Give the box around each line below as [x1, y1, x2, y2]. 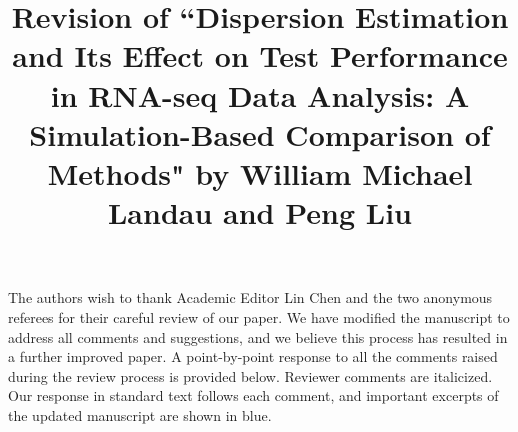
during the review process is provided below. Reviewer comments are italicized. [8, 365, 493, 386]
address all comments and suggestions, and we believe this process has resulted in [8, 326, 508, 347]
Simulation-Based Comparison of [29, 113, 491, 154]
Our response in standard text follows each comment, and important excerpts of [8, 385, 499, 406]
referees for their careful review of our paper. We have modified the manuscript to [8, 306, 510, 327]
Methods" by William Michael [47, 152, 473, 193]
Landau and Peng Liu [107, 192, 413, 233]
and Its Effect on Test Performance [12, 35, 508, 76]
